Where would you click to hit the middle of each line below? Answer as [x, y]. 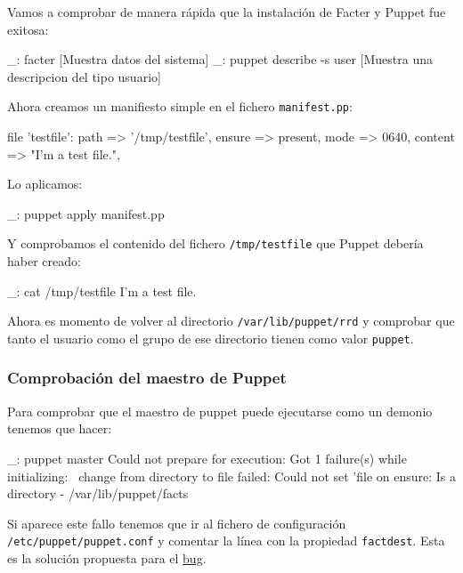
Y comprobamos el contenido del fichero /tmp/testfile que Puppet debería [215, 243]
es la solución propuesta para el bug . [107, 558]
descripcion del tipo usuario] [84, 76]
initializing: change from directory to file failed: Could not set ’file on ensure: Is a [232, 476]
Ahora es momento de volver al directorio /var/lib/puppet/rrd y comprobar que [231, 321]
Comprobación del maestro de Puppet [147, 378]
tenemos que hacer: [60, 428]
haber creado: [44, 261]
